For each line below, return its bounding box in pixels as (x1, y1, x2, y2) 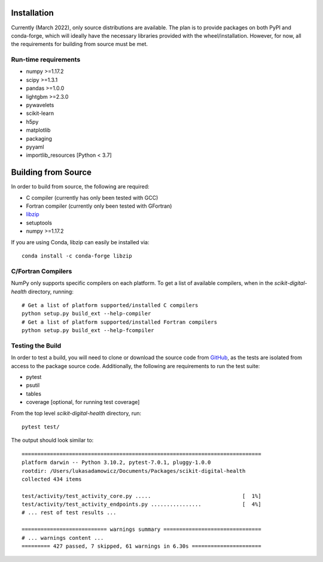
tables (26, 390, 42, 397)
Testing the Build (11, 341, 62, 350)
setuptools (26, 219, 52, 226)
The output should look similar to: (11, 437, 94, 444)
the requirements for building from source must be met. (11, 41, 148, 48)
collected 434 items (22, 476, 82, 482)
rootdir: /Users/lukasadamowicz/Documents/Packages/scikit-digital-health (22, 467, 246, 474)
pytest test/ (22, 423, 60, 430)
